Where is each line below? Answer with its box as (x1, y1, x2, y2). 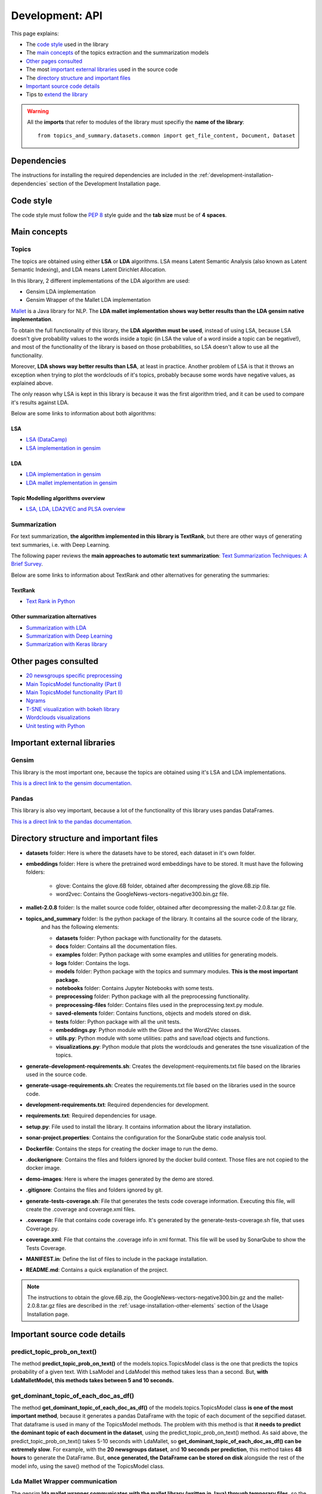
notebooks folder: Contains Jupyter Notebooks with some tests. (55, 984, 214, 991)
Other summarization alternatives (11, 613, 97, 620)
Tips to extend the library (26, 91, 88, 98)
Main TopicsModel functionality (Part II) (26, 688, 123, 696)
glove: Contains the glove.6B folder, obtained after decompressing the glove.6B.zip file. (55, 882, 271, 889)
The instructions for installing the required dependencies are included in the (11, 172, 198, 179)
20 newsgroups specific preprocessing (26, 672, 122, 679)
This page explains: (11, 30, 59, 37)
